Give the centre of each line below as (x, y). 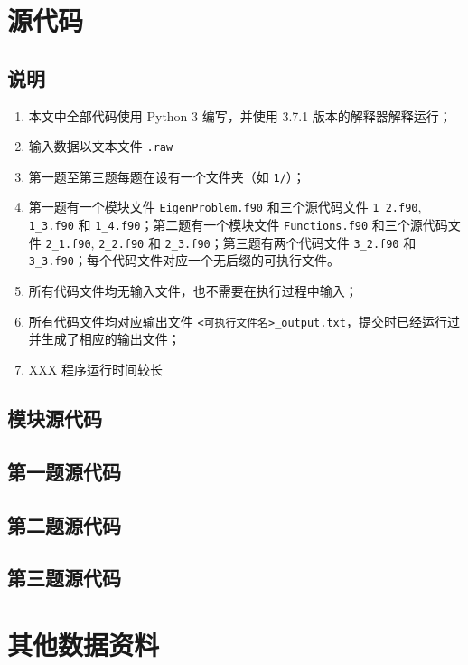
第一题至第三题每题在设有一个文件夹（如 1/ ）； (167, 176)
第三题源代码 (64, 578)
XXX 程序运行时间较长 (95, 369)
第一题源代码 (64, 471)
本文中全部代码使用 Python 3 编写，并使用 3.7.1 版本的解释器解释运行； (240, 115)
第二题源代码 (64, 524)
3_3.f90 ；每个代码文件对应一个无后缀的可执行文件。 (184, 260)
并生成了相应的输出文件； (104, 339)
